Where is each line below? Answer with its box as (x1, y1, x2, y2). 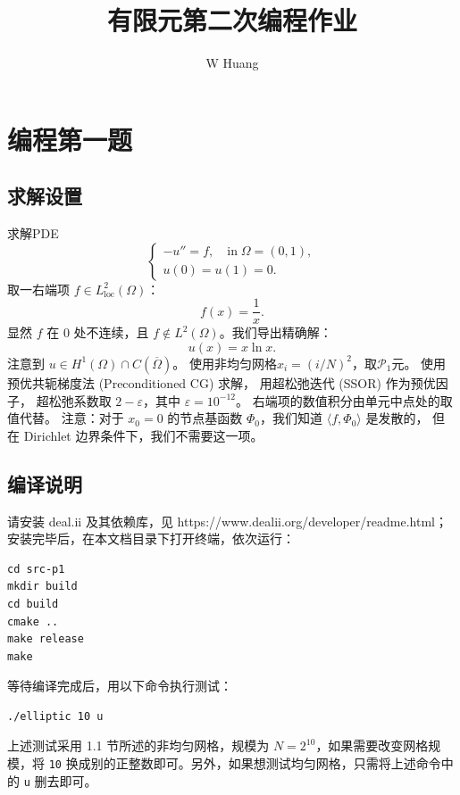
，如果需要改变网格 (315, 736, 429, 755)
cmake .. (7, 615, 59, 628)
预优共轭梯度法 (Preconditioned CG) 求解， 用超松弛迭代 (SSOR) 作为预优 (7, 373, 436, 392)
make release (7, 633, 84, 646)
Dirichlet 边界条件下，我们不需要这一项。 (23, 426, 263, 444)
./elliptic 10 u (7, 709, 104, 723)
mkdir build (7, 580, 78, 593)
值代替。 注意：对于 (7, 409, 124, 427)
